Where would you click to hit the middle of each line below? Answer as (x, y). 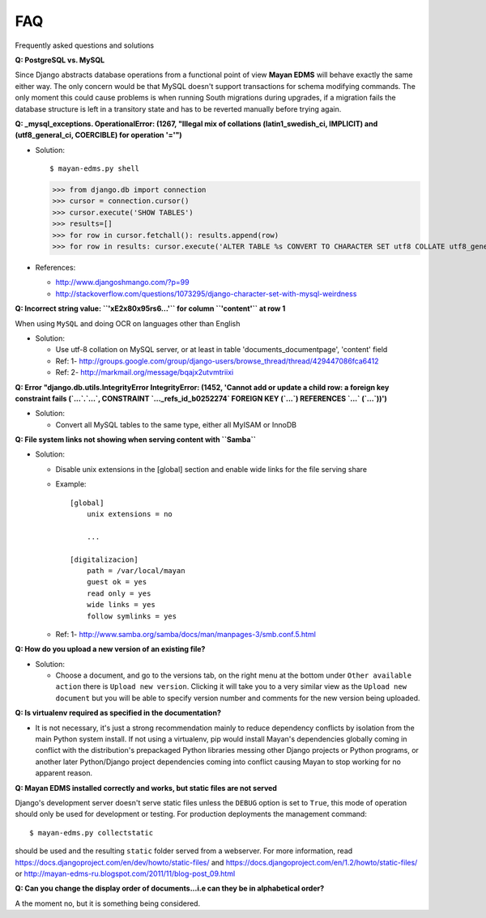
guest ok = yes (117, 582)
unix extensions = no (130, 514)
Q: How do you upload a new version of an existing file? (110, 649)
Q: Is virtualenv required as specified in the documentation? (118, 713)
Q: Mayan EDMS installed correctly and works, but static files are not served (146, 788)
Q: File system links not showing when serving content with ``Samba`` (136, 440)
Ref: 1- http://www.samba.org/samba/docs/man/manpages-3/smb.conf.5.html (185, 634)
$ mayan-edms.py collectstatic (92, 833)
